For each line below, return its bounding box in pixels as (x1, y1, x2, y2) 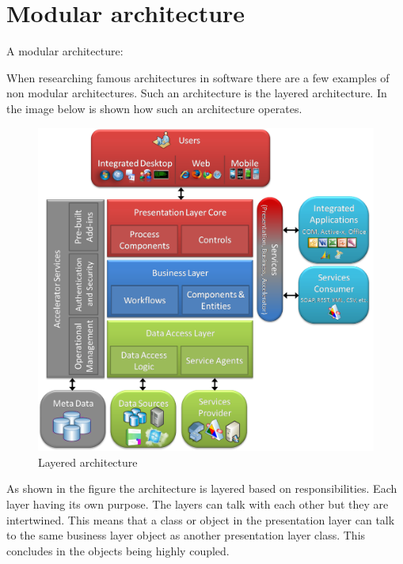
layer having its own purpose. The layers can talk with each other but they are (6, 495, 389, 512)
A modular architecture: (6, 43, 124, 59)
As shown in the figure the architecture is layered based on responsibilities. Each (6, 480, 397, 497)
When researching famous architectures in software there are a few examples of (6, 69, 390, 85)
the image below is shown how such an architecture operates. (6, 100, 302, 116)
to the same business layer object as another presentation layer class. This (6, 527, 366, 543)
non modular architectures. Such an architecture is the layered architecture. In (6, 85, 387, 101)
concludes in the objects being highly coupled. (6, 542, 230, 558)
